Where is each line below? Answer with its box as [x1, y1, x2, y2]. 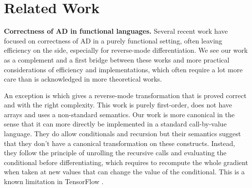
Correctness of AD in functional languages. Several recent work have [4, 26, 228, 36]
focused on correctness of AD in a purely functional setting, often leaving [4, 35, 222, 45]
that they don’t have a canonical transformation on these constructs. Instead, [4, 138, 235, 148]
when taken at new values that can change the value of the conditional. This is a [4, 167, 245, 177]
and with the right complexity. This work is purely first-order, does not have [4, 100, 233, 110]
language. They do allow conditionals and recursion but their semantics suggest [4, 128, 241, 139]
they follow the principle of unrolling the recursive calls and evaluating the [4, 147, 227, 158]
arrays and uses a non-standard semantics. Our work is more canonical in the [4, 109, 235, 119]
